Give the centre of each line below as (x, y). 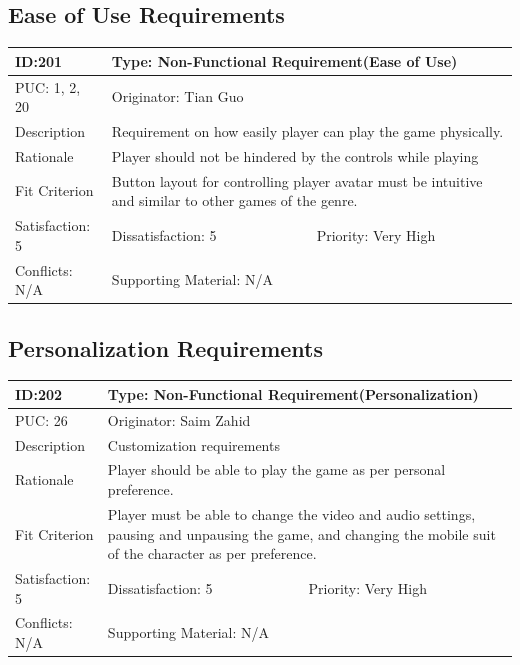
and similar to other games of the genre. (234, 200)
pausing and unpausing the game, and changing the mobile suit (301, 533)
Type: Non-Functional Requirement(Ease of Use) (284, 60)
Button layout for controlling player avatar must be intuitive (297, 180)
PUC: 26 (41, 419)
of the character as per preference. (212, 553)
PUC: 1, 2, (48, 86)
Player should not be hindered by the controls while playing (295, 155)
